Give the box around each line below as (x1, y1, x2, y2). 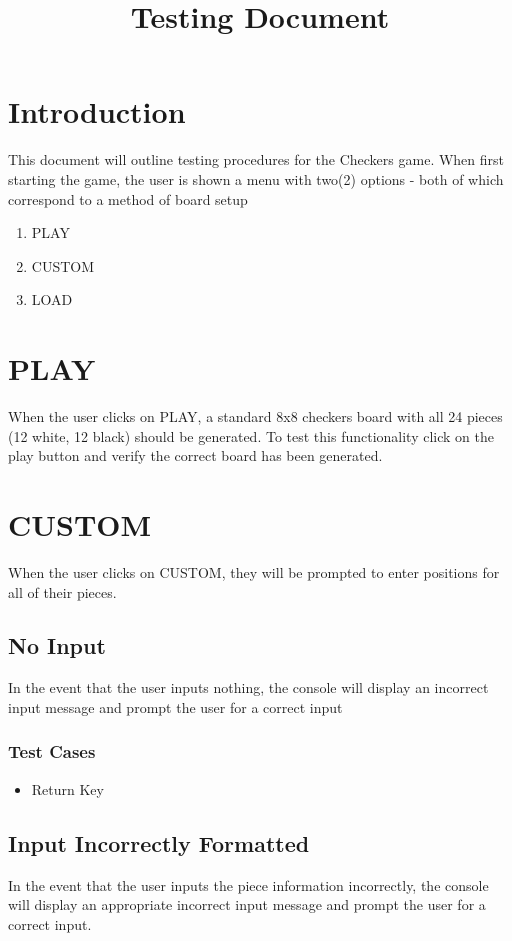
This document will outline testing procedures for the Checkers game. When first (8, 149, 505, 170)
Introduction (8, 91, 186, 132)
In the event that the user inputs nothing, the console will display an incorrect (8, 677, 489, 698)
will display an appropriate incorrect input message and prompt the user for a (8, 894, 486, 915)
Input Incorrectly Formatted (8, 827, 310, 858)
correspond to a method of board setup (8, 188, 248, 209)
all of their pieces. (8, 581, 117, 602)
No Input (8, 630, 106, 661)
